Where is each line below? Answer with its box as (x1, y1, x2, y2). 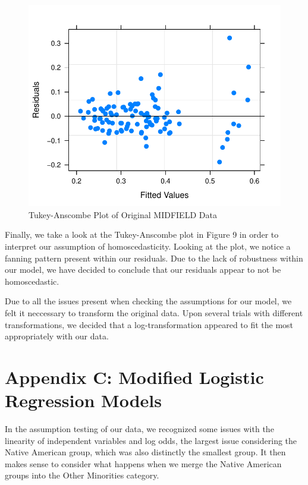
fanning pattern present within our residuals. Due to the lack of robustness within (5, 251, 303, 264)
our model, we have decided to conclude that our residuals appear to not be (5, 263, 281, 276)
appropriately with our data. (5, 330, 109, 342)
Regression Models (5, 388, 162, 412)
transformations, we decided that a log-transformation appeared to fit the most (5, 318, 294, 330)
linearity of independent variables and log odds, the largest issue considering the (5, 434, 297, 446)
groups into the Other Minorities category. (5, 469, 159, 481)
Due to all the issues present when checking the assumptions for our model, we (5, 295, 292, 307)
